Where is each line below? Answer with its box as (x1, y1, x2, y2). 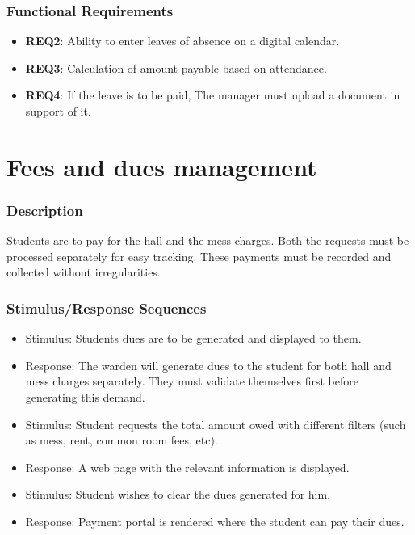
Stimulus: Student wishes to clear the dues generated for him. (25, 486, 331, 503)
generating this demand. (25, 388, 145, 405)
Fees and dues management (6, 150, 317, 183)
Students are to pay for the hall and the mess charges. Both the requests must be (6, 232, 409, 249)
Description (6, 200, 83, 220)
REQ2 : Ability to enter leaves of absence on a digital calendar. (25, 32, 340, 49)
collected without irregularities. (6, 263, 161, 280)
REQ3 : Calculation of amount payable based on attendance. (25, 59, 327, 76)
